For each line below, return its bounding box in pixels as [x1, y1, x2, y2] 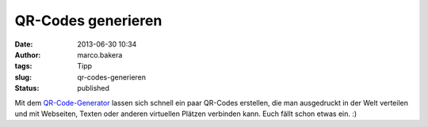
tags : [14, 62, 32, 71]
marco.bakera [77, 50, 123, 59]
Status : [14, 84, 40, 93]
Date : [14, 39, 33, 49]
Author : [14, 50, 41, 59]
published [77, 84, 110, 93]
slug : [14, 72, 32, 82]
